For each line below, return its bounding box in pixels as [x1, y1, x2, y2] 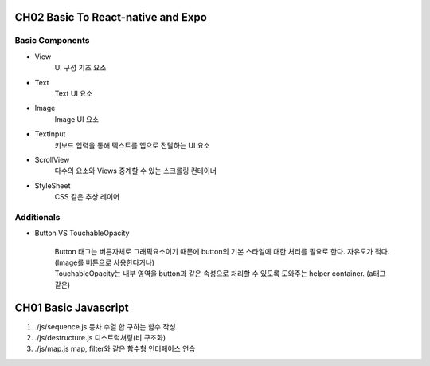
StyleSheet [34, 180, 71, 191]
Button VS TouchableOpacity [34, 228, 130, 238]
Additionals [14, 211, 61, 222]
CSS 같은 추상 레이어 [54, 192, 120, 202]
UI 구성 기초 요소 [54, 63, 107, 73]
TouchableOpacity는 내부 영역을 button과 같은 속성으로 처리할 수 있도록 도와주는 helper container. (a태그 [54, 269, 386, 278]
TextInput [34, 129, 66, 139]
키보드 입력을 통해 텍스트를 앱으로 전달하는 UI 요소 [54, 140, 211, 150]
